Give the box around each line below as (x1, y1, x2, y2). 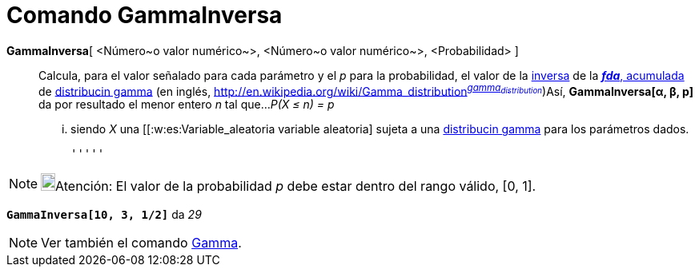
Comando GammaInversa (6, 2, 283, 29)
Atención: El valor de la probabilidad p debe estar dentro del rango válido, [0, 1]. (55, 178, 536, 195)
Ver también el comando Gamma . (41, 235, 242, 251)
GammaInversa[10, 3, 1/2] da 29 (6, 208, 202, 222)
